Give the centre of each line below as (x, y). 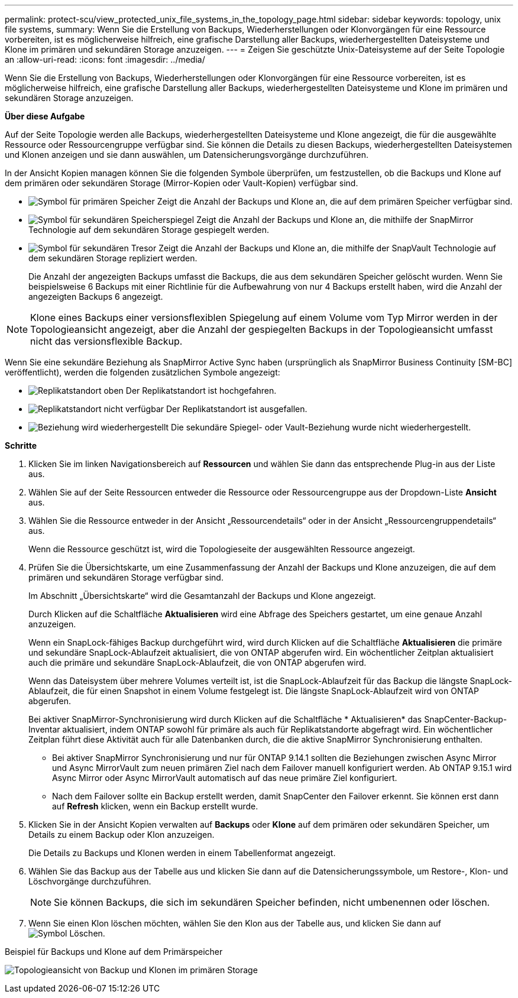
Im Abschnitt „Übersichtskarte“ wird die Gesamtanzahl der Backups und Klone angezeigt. (202, 596)
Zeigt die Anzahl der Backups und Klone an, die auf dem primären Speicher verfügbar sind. (335, 201)
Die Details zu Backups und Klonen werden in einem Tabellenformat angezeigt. (182, 853)
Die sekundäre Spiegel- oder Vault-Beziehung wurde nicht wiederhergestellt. (321, 427)
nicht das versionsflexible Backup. (106, 341)
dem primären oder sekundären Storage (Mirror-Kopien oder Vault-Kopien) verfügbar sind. (182, 183)
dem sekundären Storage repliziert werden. (113, 258)
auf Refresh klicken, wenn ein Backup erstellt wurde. (155, 806)
